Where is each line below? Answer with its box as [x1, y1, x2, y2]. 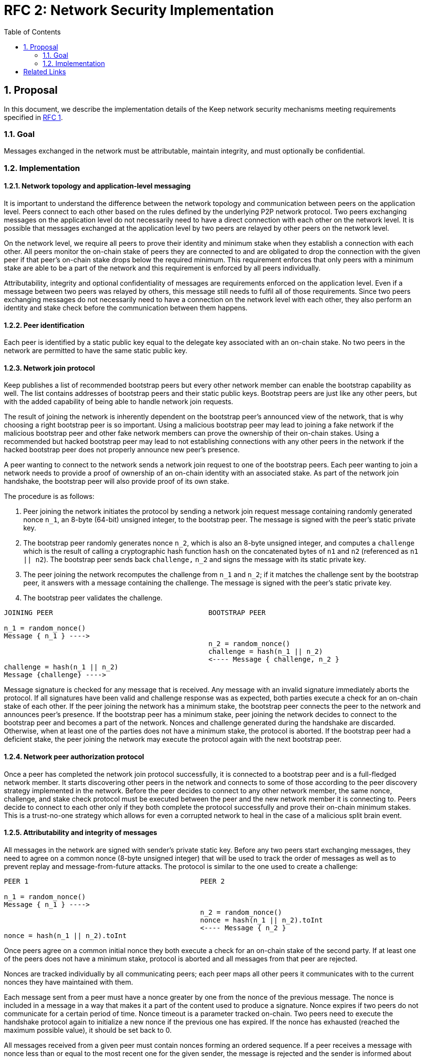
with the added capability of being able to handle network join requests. [4, 397, 233, 406]
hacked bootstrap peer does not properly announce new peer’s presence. [4, 445, 240, 454]
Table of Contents [4, 27, 61, 36]
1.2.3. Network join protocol [4, 363, 95, 372]
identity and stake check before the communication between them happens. [4, 303, 248, 312]
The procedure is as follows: [4, 492, 95, 501]
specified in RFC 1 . [4, 113, 63, 121]
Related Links [23, 67, 66, 76]
